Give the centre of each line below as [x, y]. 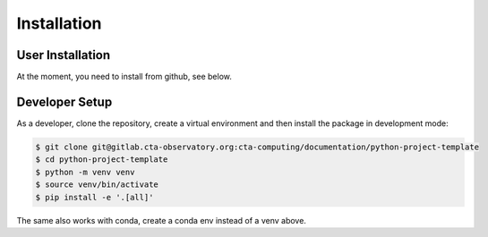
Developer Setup [64, 102]
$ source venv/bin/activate [97, 185]
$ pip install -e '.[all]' [94, 197]
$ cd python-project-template [102, 160]
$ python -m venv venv [85, 172]
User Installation [64, 55]
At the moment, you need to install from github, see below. [124, 77]
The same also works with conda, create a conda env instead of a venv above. [161, 220]
